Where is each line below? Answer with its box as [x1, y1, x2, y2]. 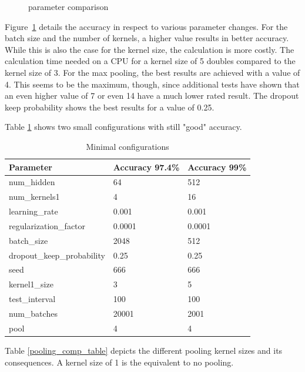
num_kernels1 [9, 190, 60, 203]
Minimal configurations [86, 140, 169, 152]
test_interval [9, 293, 56, 305]
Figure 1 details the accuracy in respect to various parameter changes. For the [5, 20, 288, 32]
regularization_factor [9, 219, 86, 232]
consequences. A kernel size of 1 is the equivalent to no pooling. [5, 356, 234, 368]
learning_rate [9, 205, 58, 217]
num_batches [9, 307, 58, 319]
